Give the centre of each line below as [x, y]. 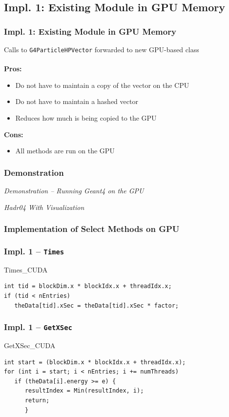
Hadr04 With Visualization [44, 207]
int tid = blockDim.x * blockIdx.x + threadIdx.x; [88, 286]
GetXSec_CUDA [30, 345]
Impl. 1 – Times [34, 251]
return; [37, 400]
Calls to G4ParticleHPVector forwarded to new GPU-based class [102, 49]
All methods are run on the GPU [65, 151]
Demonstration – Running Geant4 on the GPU [74, 191]
